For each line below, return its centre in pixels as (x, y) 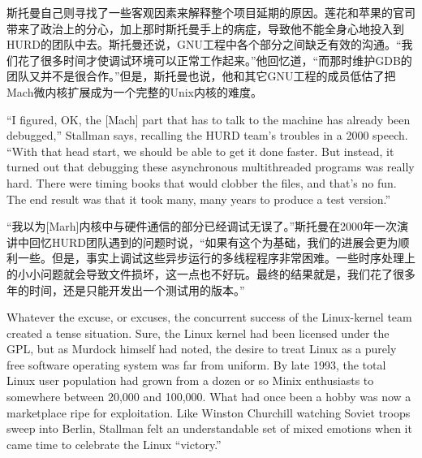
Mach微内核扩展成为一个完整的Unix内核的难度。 (135, 91)
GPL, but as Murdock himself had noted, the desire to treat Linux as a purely (202, 349)
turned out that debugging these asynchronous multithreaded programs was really (211, 167)
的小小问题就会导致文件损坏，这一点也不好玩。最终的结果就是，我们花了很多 (211, 273)
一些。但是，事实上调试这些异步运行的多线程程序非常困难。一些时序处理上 (216, 258)
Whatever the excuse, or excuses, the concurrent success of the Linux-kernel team (209, 317)
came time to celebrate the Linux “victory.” (114, 444)
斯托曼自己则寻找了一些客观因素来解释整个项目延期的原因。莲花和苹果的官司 (211, 12)
